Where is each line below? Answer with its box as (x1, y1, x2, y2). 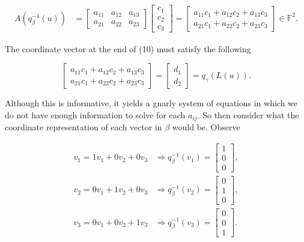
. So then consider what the (197, 108, 299, 121)
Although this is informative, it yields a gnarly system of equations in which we (5, 97, 298, 109)
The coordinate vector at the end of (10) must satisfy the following (5, 42, 251, 55)
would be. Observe (172, 121, 240, 133)
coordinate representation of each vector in (5, 121, 162, 133)
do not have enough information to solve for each (5, 108, 186, 121)
